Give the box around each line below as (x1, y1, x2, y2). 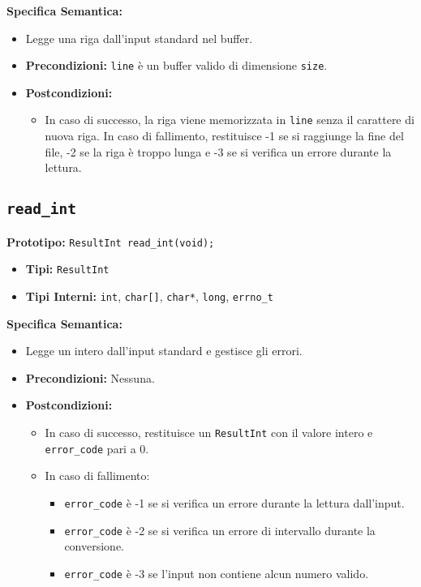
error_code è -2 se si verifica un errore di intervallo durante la (64, 521, 376, 538)
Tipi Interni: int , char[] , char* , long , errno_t (25, 287, 273, 304)
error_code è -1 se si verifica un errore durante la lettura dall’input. (64, 494, 405, 511)
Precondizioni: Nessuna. (25, 369, 155, 386)
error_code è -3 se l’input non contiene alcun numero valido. (64, 564, 369, 581)
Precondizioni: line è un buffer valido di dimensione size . (25, 57, 328, 74)
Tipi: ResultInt (25, 260, 110, 277)
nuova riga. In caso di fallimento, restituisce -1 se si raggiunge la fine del (45, 127, 404, 144)
